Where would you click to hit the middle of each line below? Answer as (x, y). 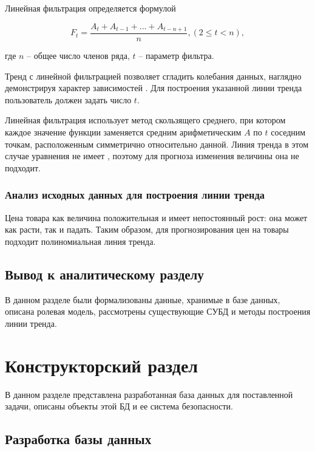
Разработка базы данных (78, 439)
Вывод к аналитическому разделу (104, 274)
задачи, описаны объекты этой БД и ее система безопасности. (119, 406)
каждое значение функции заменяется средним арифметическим (123, 132)
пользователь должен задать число (68, 99)
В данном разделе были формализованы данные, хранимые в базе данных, (143, 299)
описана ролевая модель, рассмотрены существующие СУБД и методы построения (158, 311)
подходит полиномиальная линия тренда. (80, 241)
